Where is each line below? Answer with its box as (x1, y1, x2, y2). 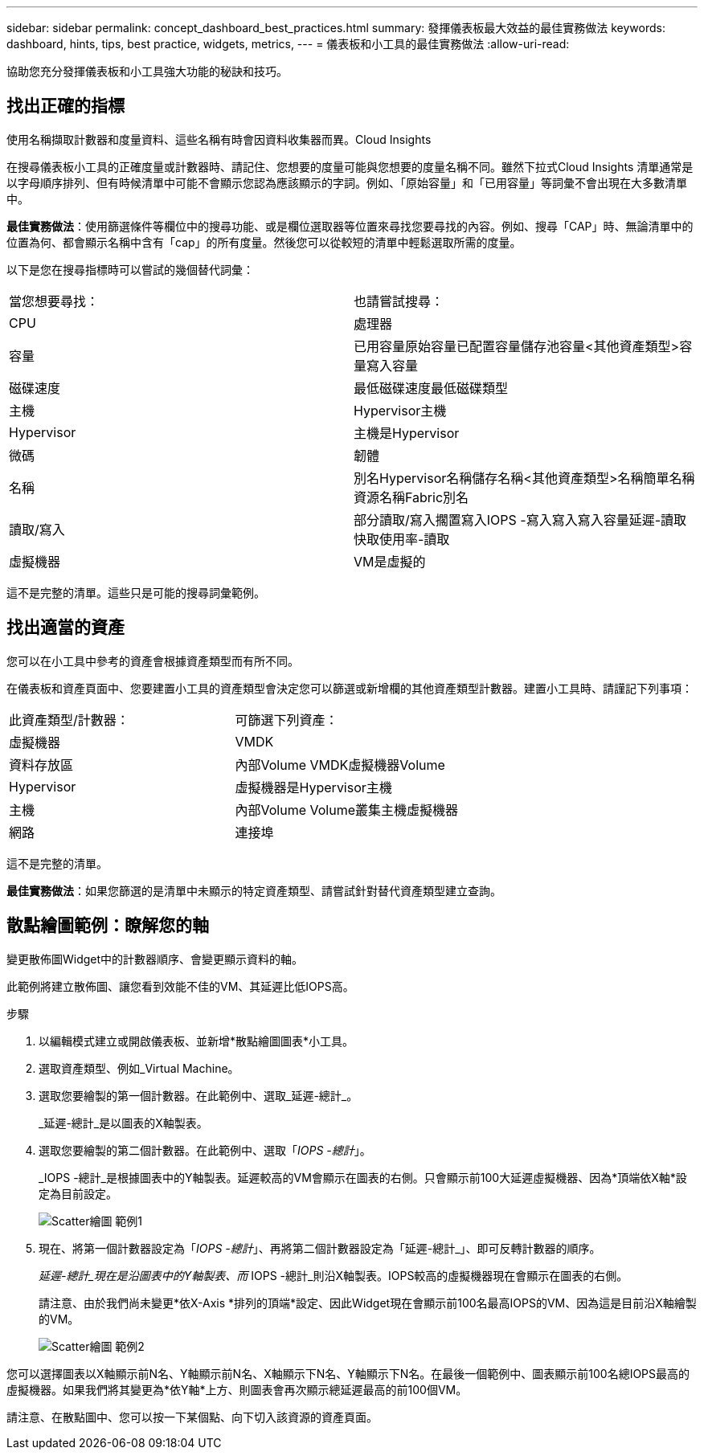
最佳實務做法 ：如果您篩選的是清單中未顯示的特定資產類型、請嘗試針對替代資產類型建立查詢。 (6, 883, 501, 898)
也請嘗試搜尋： (354, 292, 444, 309)
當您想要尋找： (9, 292, 100, 309)
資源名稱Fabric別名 (354, 489, 469, 505)
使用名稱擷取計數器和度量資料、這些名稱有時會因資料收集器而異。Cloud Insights (6, 132, 432, 146)
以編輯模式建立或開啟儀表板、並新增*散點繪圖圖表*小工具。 (39, 1033, 354, 1048)
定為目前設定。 (39, 1186, 117, 1200)
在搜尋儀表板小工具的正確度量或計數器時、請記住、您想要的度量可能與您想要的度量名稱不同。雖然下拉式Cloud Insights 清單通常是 (6, 159, 694, 174)
